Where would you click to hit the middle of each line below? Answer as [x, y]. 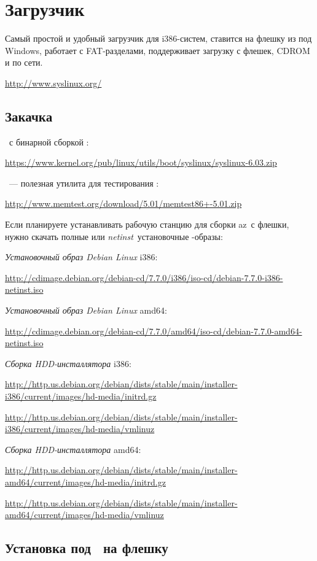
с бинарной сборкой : [49, 141]
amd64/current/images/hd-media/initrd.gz [85, 482]
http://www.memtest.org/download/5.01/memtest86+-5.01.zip [123, 203]
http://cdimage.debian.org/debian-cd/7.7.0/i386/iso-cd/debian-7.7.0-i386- [144, 277]
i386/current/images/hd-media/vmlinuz [80, 429]
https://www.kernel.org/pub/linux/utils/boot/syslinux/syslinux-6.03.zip [141, 162]
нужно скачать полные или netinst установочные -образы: [114, 236]
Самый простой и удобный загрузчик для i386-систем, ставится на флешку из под [158, 38]
